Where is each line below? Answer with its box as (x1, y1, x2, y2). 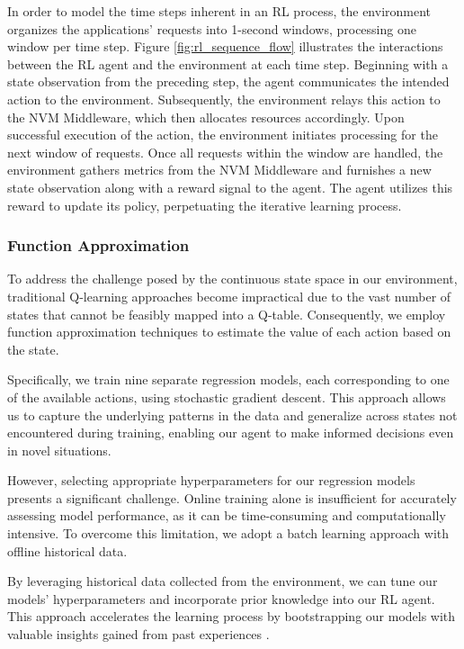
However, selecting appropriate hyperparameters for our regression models (7, 471, 415, 490)
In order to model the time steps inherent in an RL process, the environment (7, 2, 432, 20)
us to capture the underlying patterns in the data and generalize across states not (7, 405, 458, 424)
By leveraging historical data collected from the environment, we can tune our (7, 572, 438, 590)
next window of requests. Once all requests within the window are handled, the (7, 142, 443, 161)
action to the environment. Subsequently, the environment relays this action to (7, 89, 441, 108)
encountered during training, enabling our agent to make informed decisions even (7, 423, 454, 442)
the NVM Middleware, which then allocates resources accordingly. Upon (7, 107, 405, 126)
